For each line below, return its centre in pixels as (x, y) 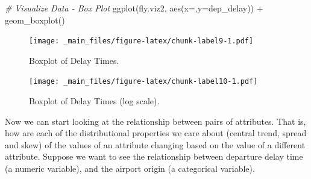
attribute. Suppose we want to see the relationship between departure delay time (154, 156)
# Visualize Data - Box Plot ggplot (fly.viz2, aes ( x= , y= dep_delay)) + (134, 8)
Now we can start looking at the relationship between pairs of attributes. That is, (155, 121)
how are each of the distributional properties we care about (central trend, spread (156, 133)
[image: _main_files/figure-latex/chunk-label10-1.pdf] (143, 82)
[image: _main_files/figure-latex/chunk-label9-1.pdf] (141, 41)
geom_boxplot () (35, 20)
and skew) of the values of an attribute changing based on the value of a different (155, 144)
